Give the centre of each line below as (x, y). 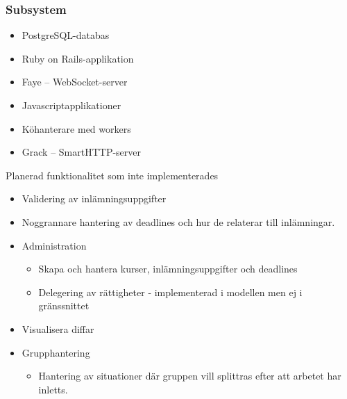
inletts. (53, 389)
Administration (54, 245)
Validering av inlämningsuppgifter (94, 198)
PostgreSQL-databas (66, 35)
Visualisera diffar (58, 328)
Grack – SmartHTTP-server (82, 152)
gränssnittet (64, 306)
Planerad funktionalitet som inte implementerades (112, 175)
